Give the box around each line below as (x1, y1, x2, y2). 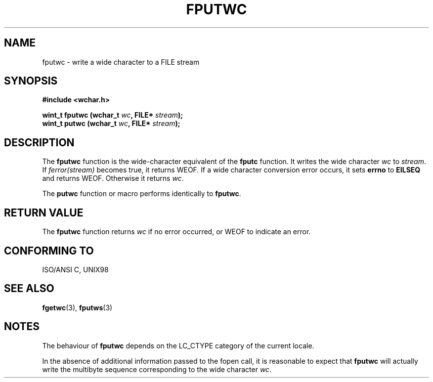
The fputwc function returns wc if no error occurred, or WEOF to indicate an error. (42, 227, 311, 236)
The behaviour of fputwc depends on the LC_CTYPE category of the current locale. (42, 341, 314, 350)
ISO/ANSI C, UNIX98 (42, 265, 109, 274)
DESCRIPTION (4, 136, 75, 149)
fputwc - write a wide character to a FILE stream (42, 57, 200, 66)
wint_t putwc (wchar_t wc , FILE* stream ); (42, 119, 180, 128)
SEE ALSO (4, 282, 54, 295)
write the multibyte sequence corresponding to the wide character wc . (42, 365, 272, 374)
